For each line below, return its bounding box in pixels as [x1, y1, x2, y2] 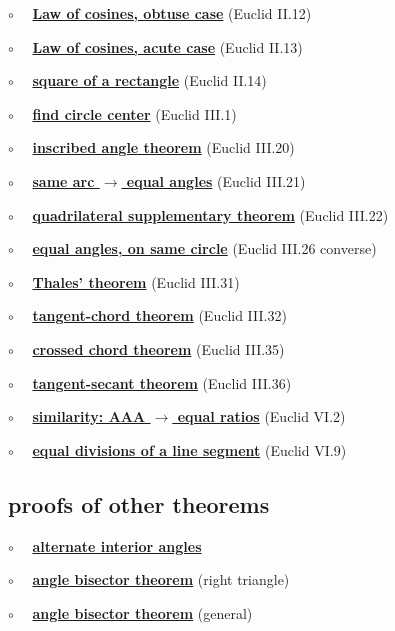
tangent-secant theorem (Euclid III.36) [32, 372, 292, 393]
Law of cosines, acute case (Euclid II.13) [32, 36, 303, 57]
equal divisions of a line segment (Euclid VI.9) [32, 439, 347, 460]
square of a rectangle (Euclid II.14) [32, 70, 267, 91]
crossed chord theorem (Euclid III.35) [32, 338, 285, 359]
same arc [32, 170, 95, 191]
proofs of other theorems [8, 488, 270, 519]
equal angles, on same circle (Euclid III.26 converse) [32, 238, 377, 259]
